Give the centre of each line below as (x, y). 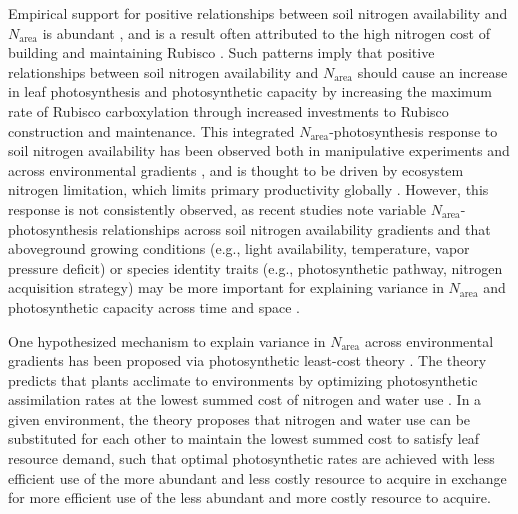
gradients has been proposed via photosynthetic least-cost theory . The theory (247, 360)
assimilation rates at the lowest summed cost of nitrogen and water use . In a (245, 399)
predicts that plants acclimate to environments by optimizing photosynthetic (243, 379)
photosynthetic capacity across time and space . (154, 306)
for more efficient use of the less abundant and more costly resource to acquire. (249, 497)
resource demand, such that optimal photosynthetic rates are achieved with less (251, 458)
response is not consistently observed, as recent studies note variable (217, 208)
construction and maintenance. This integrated (151, 130)
